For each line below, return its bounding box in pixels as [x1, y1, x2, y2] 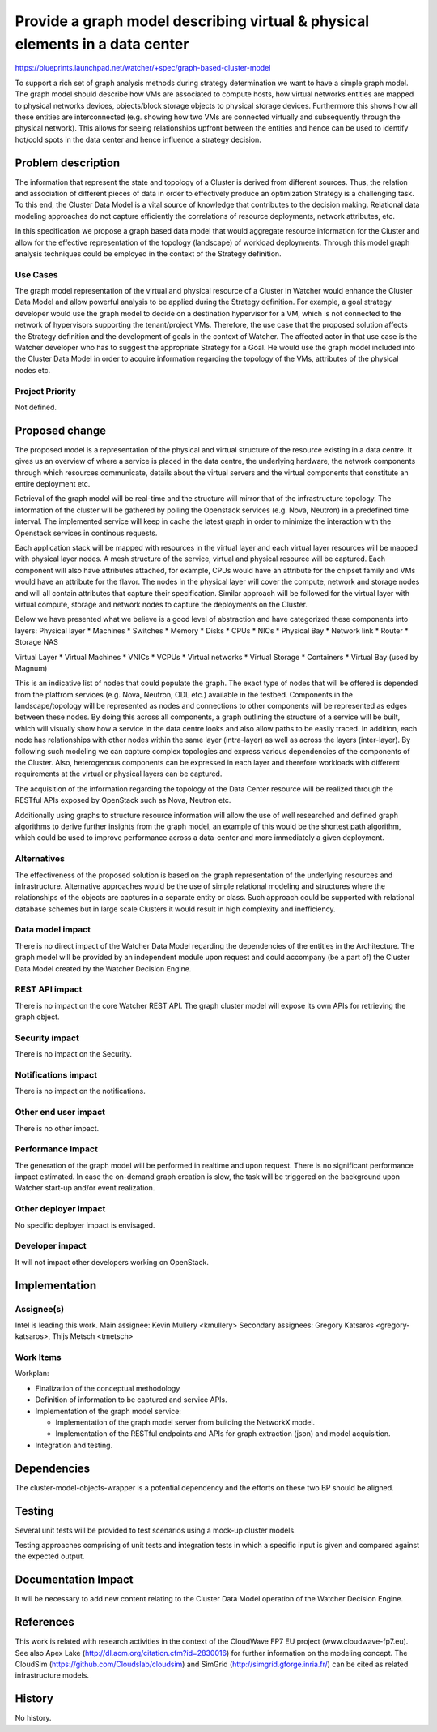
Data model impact [15, 924, 91, 936]
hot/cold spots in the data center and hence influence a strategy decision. [15, 135, 262, 144]
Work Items [15, 1352, 62, 1363]
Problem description [15, 156, 121, 169]
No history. [15, 1713, 52, 1723]
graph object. [15, 1012, 60, 1022]
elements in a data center [15, 35, 189, 53]
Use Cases [15, 268, 58, 280]
